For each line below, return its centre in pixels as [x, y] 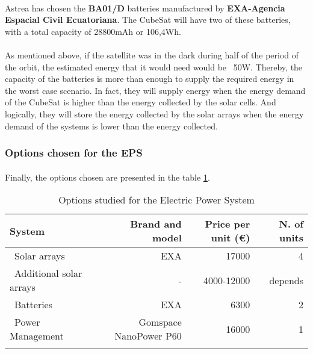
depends [286, 280]
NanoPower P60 [148, 336]
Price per [228, 224]
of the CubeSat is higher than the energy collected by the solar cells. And [141, 102]
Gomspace [160, 322]
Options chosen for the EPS [74, 153]
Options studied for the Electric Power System [156, 200]
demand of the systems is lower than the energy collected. [111, 126]
